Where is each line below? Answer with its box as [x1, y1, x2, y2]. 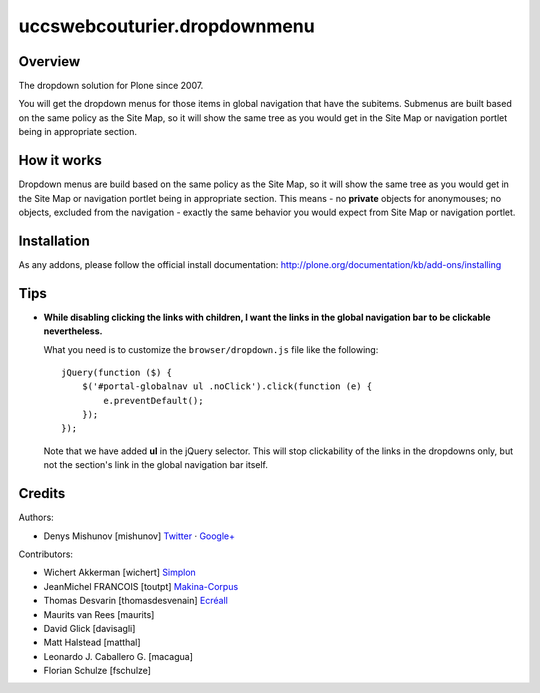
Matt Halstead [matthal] [43, 636, 141, 649]
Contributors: [18, 548, 74, 560]
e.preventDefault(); [103, 395, 204, 406]
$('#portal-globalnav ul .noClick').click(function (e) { [81, 381, 373, 392]
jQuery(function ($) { [61, 366, 173, 378]
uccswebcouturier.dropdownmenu [18, 15, 315, 37]
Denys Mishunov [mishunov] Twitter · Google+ [43, 530, 235, 542]
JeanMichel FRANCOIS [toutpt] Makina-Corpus [43, 580, 239, 592]
